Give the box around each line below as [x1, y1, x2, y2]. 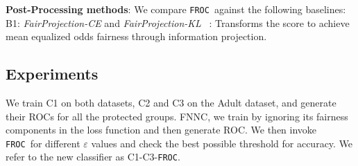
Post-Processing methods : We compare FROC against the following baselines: [6, 2, 346, 16]
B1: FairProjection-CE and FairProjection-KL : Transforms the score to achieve [6, 15, 350, 30]
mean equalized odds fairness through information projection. [6, 29, 267, 44]
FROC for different [6, 136, 80, 150]
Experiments [6, 63, 99, 84]
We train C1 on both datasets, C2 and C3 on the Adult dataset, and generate [6, 95, 336, 110]
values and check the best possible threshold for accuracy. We [91, 136, 353, 150]
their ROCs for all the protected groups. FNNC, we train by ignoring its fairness [6, 109, 348, 123]
